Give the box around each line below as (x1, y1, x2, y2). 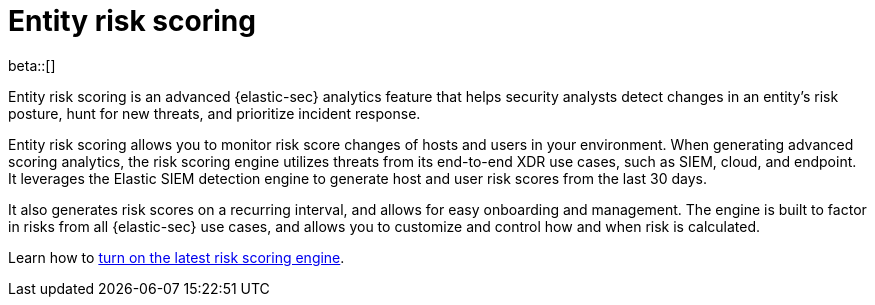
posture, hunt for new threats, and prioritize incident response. (8, 104, 421, 122)
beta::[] (8, 56, 56, 74)
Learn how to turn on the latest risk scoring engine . (8, 248, 345, 266)
